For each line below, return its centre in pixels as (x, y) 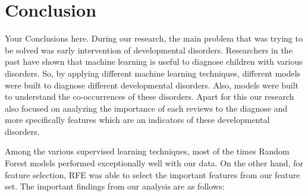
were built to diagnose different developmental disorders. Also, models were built (152, 85)
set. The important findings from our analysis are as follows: (115, 186)
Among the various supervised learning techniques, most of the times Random (147, 151)
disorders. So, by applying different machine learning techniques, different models (153, 73)
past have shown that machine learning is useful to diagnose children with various (154, 61)
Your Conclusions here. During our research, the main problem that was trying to (154, 38)
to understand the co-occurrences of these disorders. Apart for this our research (150, 97)
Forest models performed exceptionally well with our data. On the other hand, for (154, 163)
